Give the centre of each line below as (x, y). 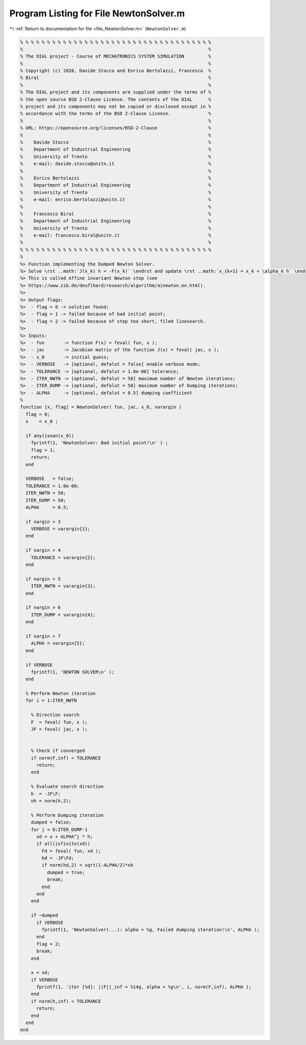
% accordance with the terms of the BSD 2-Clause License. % (116, 114)
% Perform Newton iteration (61, 694)
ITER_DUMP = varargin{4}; (63, 615)
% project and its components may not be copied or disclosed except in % (116, 107)
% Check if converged (58, 751)
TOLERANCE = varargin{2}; (63, 557)
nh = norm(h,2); (51, 801)
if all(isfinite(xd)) (63, 844)
